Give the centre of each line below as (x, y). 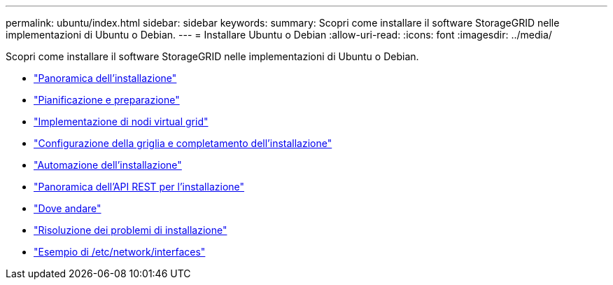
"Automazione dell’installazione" (108, 165)
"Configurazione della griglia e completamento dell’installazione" (183, 143)
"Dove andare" (68, 208)
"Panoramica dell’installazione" (105, 78)
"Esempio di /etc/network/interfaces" (120, 252)
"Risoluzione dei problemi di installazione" (131, 230)
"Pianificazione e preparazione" (107, 100)
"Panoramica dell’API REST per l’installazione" (139, 187)
